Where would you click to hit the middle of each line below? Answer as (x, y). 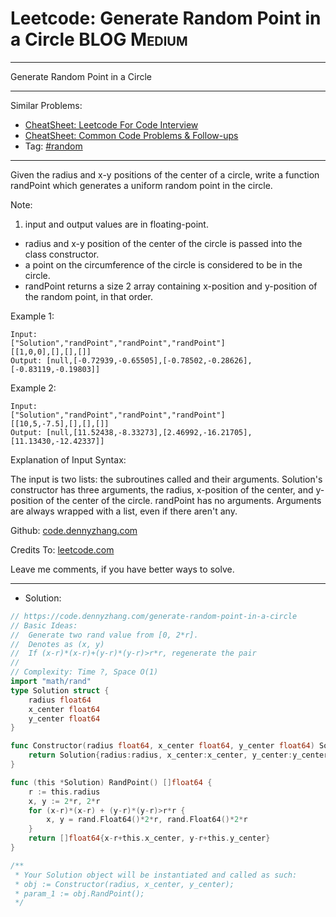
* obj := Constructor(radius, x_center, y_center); (124, 884)
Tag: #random (53, 146)
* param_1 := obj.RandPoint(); (79, 893)
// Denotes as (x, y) (57, 644)
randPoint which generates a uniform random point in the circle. (141, 185)
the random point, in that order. (88, 296)
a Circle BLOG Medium (99, 39)
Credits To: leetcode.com (62, 549)
